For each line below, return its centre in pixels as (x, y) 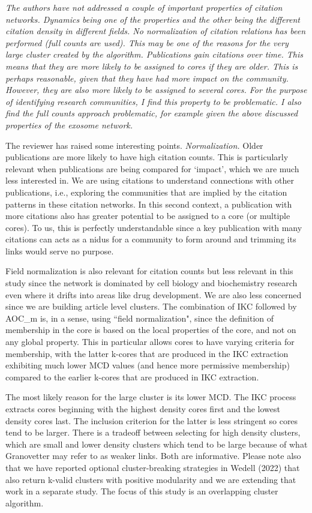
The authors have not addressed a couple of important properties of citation (144, 7)
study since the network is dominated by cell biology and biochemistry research (151, 283)
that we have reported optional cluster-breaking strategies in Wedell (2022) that (153, 467)
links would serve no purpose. (60, 250)
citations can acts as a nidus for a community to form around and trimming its (151, 239)
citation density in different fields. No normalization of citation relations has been (156, 31)
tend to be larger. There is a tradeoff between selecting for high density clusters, (153, 432)
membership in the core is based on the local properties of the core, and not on (151, 330)
